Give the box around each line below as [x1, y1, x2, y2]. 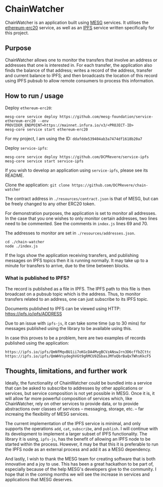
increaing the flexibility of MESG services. [5, 411, 89, 417]
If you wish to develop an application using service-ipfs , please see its [5, 167, 148, 173]
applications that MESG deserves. [5, 476, 73, 482]
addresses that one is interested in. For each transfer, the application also [5, 62, 152, 68]
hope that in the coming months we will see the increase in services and [5, 471, 150, 477]
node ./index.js [5, 244, 38, 249]
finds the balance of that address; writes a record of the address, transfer [5, 67, 152, 73]
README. [5, 172, 24, 178]
